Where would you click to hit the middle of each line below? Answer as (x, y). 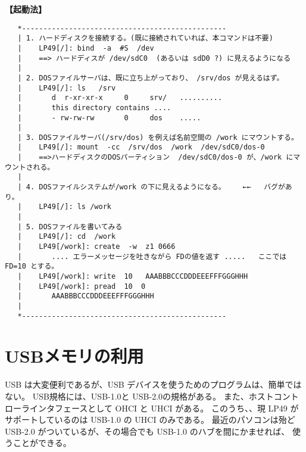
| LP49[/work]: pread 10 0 (82, 286)
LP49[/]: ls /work (75, 207)
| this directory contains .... (94, 107)
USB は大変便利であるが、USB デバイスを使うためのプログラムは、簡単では (153, 384)
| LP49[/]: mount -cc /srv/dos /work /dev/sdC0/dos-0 (141, 147)
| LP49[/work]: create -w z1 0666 (96, 247)
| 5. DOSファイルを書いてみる (70, 227)
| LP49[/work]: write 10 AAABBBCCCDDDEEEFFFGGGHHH (133, 276)
